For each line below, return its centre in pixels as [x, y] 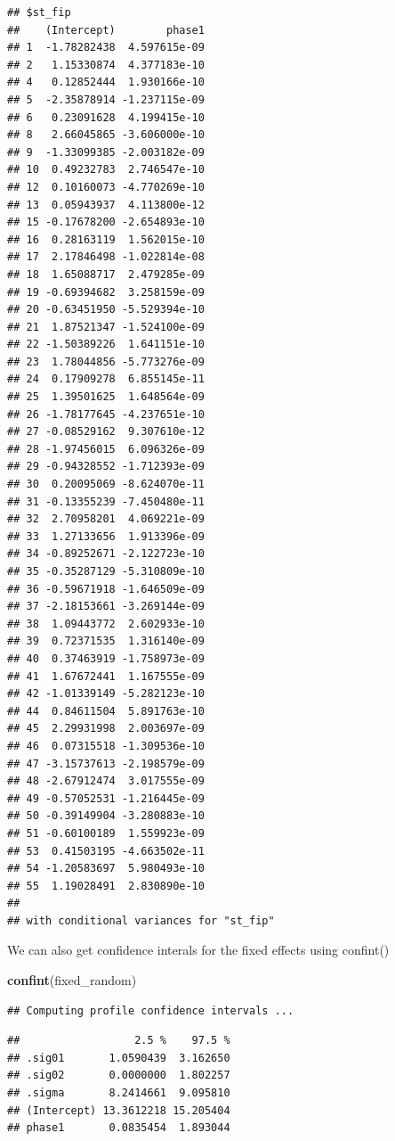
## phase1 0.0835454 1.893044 [119, 1128]
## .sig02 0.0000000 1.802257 [119, 1075]
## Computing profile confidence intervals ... [151, 1010]
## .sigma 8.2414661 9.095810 [119, 1093]
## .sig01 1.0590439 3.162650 [119, 1058]
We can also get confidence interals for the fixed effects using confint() [198, 950]
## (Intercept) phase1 [106, 30]
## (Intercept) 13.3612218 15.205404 [119, 1110]
